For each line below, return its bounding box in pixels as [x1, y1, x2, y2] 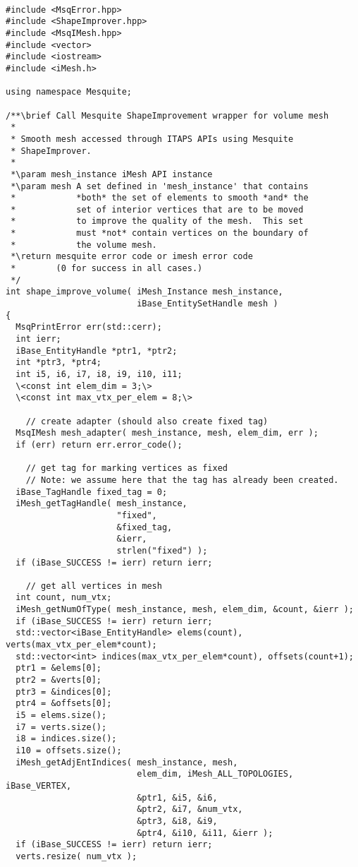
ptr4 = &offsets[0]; [16, 698, 112, 709]
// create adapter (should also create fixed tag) [25, 416, 268, 426]
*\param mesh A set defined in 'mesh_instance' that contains [11, 181, 309, 191]
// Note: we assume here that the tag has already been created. [25, 474, 339, 485]
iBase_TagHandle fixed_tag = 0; [16, 486, 168, 497]
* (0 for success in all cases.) [11, 263, 203, 274]
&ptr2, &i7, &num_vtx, [137, 804, 243, 815]
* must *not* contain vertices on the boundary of [11, 228, 309, 239]
